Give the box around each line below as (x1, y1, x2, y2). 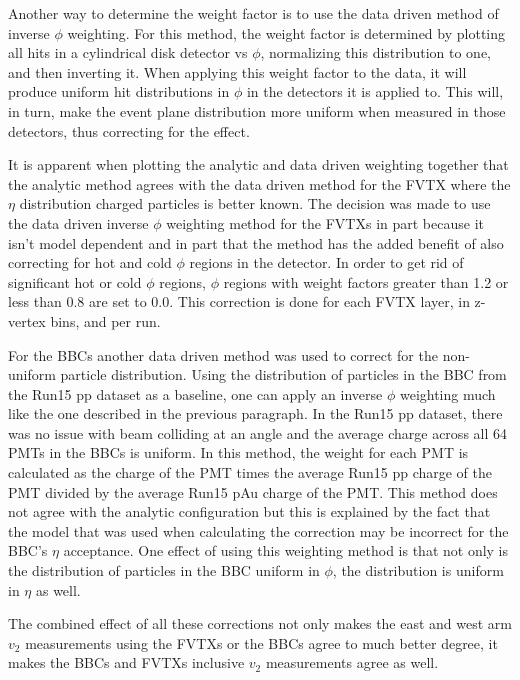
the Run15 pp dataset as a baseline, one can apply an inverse (8, 383, 383, 404)
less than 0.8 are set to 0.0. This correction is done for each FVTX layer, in (8, 291, 470, 312)
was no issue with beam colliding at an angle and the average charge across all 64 (8, 422, 507, 443)
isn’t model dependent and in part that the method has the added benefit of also (8, 232, 504, 253)
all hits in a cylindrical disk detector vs (8, 42, 248, 63)
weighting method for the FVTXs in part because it (166, 212, 484, 233)
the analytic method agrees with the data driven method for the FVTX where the (8, 173, 511, 194)
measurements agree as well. (265, 652, 439, 673)
